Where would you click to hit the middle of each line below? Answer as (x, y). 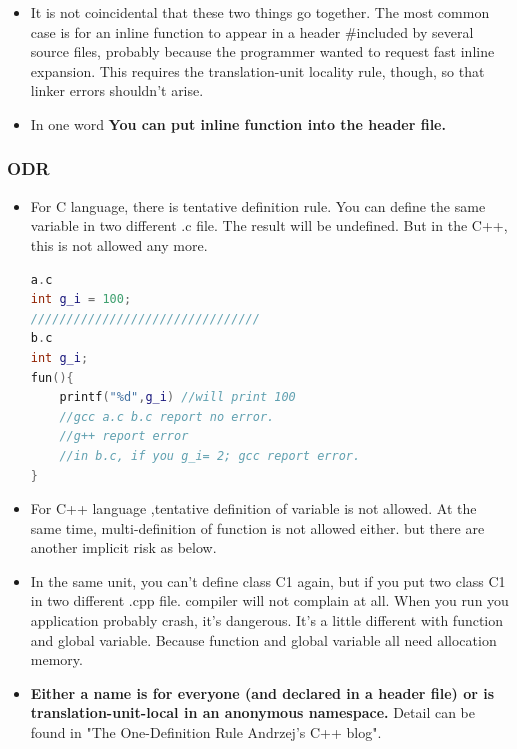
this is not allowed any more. (119, 244)
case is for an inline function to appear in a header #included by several (252, 31)
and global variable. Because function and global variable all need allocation (263, 639)
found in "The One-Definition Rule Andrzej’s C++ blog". (206, 732)
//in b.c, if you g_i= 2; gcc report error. (210, 455)
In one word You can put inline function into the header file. (238, 123)
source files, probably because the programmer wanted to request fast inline (262, 51)
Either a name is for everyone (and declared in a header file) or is (262, 692)
